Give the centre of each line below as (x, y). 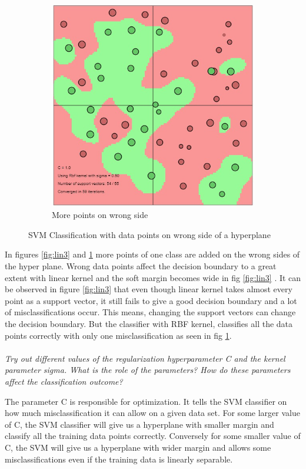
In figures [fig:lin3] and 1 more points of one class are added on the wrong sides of (152, 254)
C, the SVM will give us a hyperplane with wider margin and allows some (138, 447)
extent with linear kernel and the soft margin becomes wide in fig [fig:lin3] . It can (153, 277)
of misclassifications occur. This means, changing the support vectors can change (150, 312)
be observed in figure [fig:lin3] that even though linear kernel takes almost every (149, 289)
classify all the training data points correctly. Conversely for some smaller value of (153, 436)
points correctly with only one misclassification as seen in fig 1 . (118, 335)
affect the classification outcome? (64, 381)
